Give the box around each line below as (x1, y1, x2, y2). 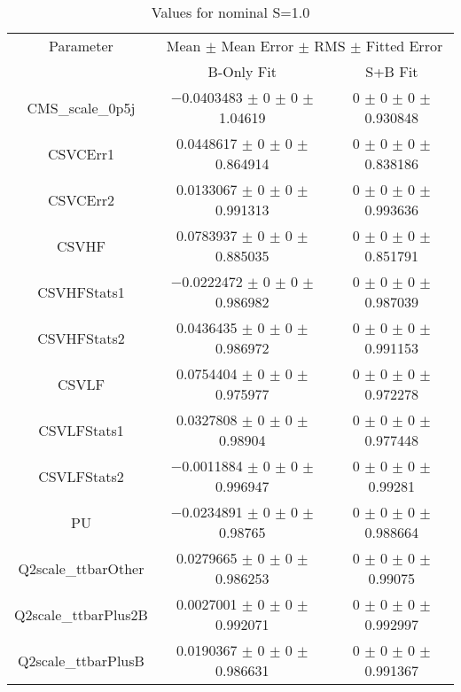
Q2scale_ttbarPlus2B (14, 603, 148, 625)
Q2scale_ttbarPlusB (18, 649, 145, 671)
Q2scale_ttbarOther (18, 557, 145, 579)
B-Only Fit (207, 61, 277, 82)
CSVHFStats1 (37, 281, 125, 302)
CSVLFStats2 (38, 465, 124, 486)
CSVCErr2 (47, 189, 114, 210)
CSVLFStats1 (38, 419, 124, 440)
